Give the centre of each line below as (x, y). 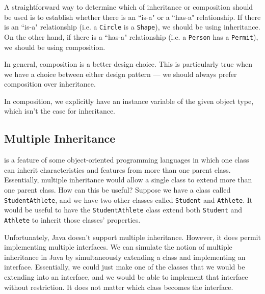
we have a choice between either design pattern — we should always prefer (121, 74)
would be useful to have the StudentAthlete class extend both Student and (123, 210)
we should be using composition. (55, 47)
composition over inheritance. (50, 84)
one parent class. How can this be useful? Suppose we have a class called (117, 190)
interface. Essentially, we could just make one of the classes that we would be (125, 267)
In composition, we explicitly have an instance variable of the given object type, (129, 101)
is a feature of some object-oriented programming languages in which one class (127, 160)
